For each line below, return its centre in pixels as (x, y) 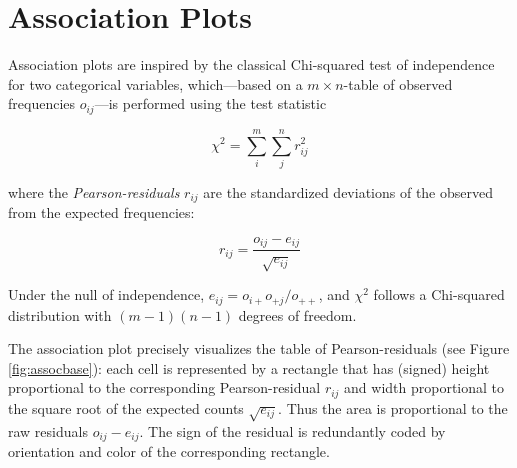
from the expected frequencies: (101, 212)
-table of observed (398, 83)
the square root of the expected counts (126, 407)
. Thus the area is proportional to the (393, 407)
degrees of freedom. (297, 314)
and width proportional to (424, 387)
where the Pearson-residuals (94, 191)
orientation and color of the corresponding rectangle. (169, 451)
